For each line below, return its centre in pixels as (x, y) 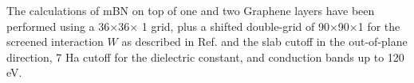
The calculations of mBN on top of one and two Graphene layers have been (191, 10)
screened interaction (55, 41)
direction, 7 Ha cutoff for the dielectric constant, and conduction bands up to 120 (205, 57)
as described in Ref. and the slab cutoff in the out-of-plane (264, 41)
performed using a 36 (58, 26)
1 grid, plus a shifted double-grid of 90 (235, 26)
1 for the (379, 26)
